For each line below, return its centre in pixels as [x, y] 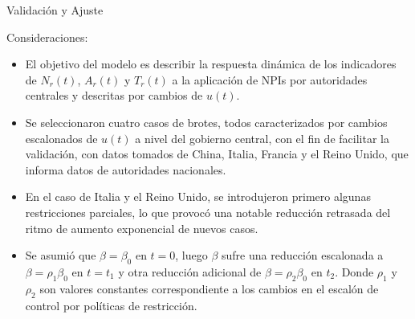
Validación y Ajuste [55, 10]
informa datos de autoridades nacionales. [126, 169]
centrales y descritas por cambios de [114, 95]
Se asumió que [61, 255]
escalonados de [61, 138]
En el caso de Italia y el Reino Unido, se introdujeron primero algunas [198, 196]
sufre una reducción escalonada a [303, 255]
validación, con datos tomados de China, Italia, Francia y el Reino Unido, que [217, 154]
